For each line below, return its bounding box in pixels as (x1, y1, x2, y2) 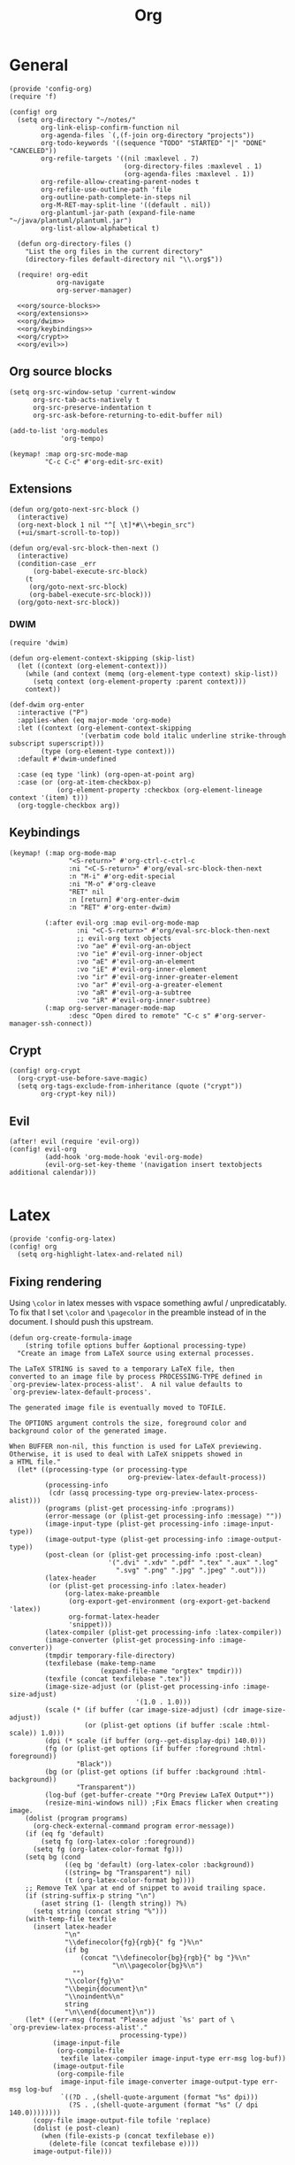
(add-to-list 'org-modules (9, 426, 109, 435)
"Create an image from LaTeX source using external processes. (17, 1349, 254, 1358)
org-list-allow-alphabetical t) (41, 223, 161, 233)
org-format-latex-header (68, 1612, 161, 1621)
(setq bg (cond (25, 1852, 81, 1862)
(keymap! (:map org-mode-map (9, 848, 117, 857)
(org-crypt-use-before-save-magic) (17, 1074, 148, 1083)
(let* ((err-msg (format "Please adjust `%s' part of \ (25, 2015, 236, 2024)
